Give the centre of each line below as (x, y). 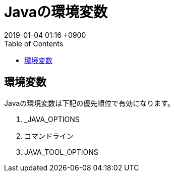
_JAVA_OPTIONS (52, 119)
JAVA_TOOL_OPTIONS (61, 152)
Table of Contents (34, 43)
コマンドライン (49, 136)
